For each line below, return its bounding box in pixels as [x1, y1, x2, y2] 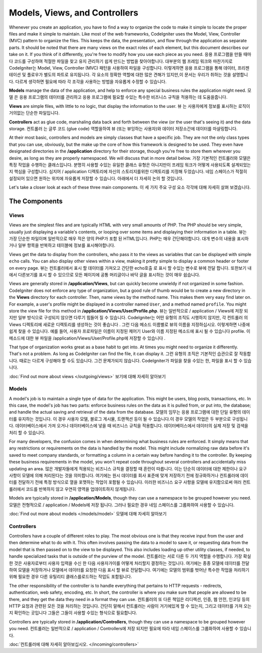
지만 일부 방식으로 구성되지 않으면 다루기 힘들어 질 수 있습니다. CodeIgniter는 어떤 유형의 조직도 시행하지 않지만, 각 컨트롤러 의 [9, 315, 248, 321]
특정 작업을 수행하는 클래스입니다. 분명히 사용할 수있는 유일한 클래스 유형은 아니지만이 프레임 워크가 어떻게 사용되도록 [9, 162, 230, 168]
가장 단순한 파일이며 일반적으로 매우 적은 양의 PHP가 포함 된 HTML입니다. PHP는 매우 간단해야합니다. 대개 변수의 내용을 [9, 236, 236, 241]
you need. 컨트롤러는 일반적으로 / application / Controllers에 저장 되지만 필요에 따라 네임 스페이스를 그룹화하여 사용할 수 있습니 [9, 626, 252, 632]
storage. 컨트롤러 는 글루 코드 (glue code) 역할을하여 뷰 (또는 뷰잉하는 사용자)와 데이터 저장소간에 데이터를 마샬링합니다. [9, 126, 238, 132]
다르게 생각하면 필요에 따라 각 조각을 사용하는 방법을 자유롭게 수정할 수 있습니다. [15, 78, 167, 85]
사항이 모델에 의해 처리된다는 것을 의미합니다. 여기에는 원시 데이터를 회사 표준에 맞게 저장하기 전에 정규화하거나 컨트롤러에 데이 [9, 472, 248, 478]
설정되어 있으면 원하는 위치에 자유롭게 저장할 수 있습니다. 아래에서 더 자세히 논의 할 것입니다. [9, 175, 184, 181]
